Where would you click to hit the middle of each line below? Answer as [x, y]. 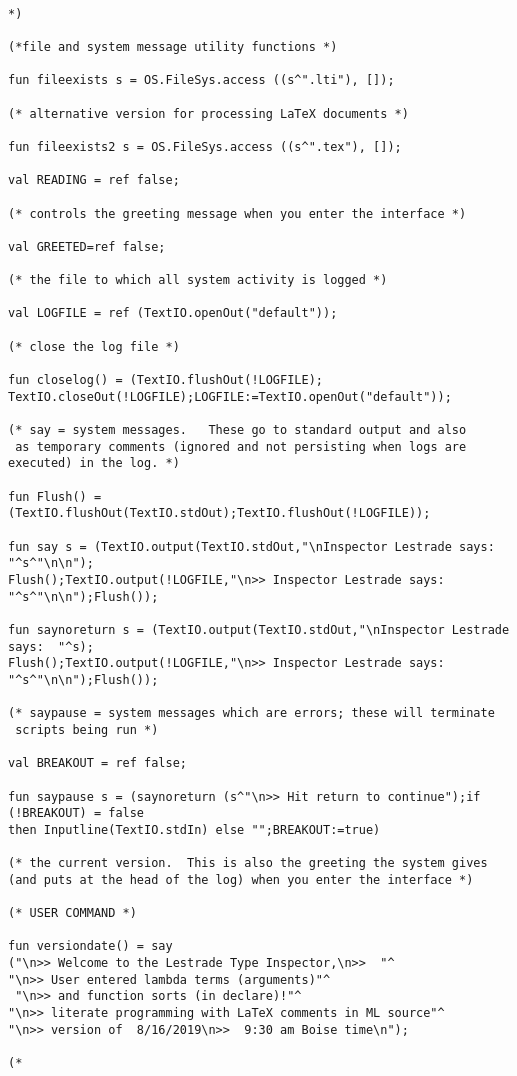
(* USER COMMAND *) [72, 913]
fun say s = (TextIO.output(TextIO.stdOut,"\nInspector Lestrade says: [251, 546]
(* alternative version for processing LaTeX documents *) [208, 113]
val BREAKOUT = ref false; [97, 763]
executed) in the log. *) [94, 463]
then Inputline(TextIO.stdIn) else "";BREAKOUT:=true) [194, 829]
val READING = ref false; [94, 180]
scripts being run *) [87, 729]
